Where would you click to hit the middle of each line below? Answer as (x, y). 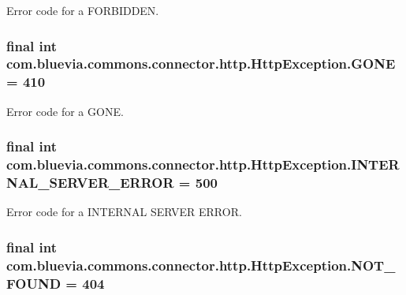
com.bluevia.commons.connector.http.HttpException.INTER (203, 164)
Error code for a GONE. (65, 111)
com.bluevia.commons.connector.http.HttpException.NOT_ (201, 265)
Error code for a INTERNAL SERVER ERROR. (124, 212)
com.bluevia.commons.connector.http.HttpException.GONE (201, 63)
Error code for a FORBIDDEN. (83, 10)
